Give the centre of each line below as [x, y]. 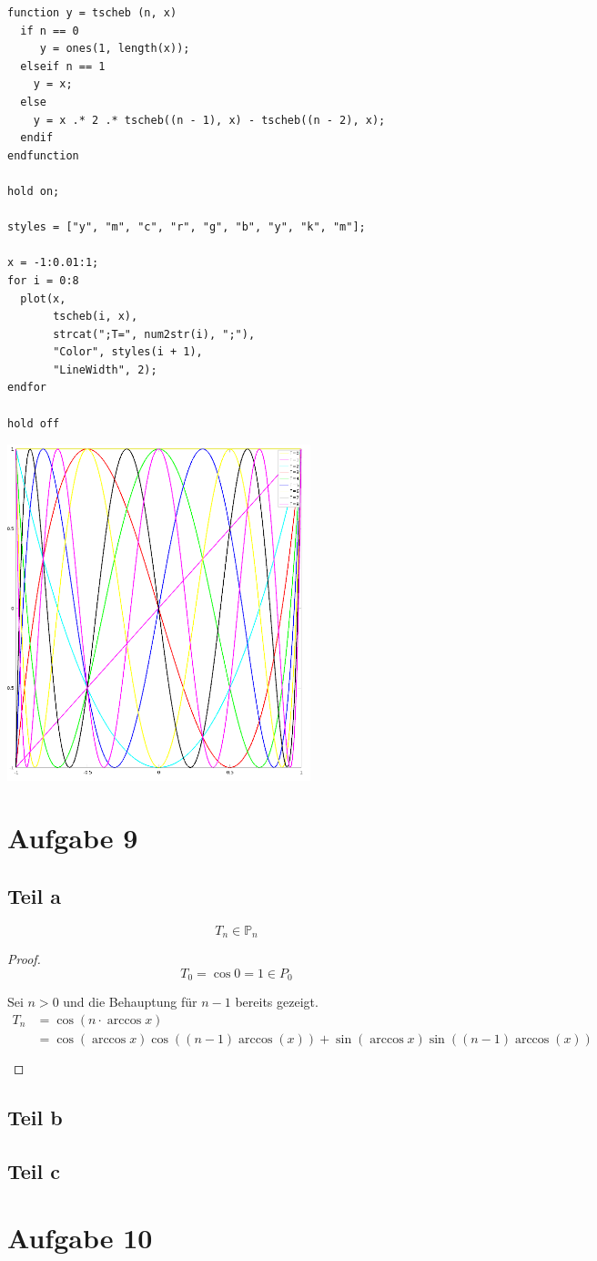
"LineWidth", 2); [105, 369]
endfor [27, 388]
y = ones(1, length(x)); [115, 49]
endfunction [43, 155]
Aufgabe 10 [80, 1238]
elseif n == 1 [63, 66]
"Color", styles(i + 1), [128, 352]
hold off [34, 423]
